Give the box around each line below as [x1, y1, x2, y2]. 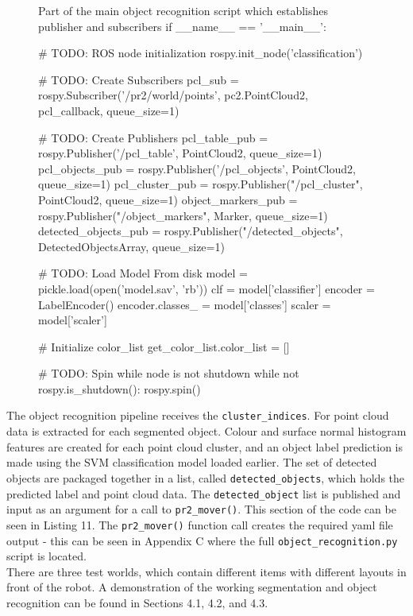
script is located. [6, 548, 87, 564]
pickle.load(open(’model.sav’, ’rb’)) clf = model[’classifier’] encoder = [38, 280, 375, 296]
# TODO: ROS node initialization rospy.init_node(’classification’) [38, 45, 363, 61]
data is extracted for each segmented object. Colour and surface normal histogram [6, 423, 407, 440]
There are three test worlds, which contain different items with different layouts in [6, 563, 407, 579]
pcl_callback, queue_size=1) [38, 102, 179, 118]
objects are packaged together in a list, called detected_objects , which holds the [6, 469, 405, 486]
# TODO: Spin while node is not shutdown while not [38, 365, 299, 382]
